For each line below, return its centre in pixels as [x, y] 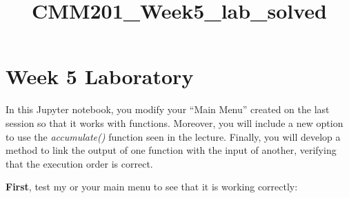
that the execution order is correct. [79, 163]
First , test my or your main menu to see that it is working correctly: [152, 187]
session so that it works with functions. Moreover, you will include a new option [174, 122]
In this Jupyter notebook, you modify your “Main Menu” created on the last [168, 109]
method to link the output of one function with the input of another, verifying [171, 150]
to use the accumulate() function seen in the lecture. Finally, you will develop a [173, 136]
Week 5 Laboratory [100, 76]
